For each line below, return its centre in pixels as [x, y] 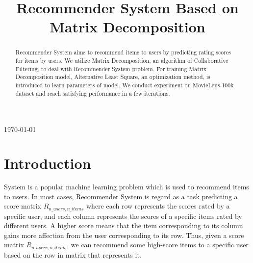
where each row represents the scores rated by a [158, 206]
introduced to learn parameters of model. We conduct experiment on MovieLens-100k [125, 85]
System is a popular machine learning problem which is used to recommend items [126, 187]
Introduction [48, 163]
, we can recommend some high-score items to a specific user [158, 245]
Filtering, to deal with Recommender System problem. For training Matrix [111, 68]
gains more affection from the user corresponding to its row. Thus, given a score [124, 235]
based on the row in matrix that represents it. [73, 254]
